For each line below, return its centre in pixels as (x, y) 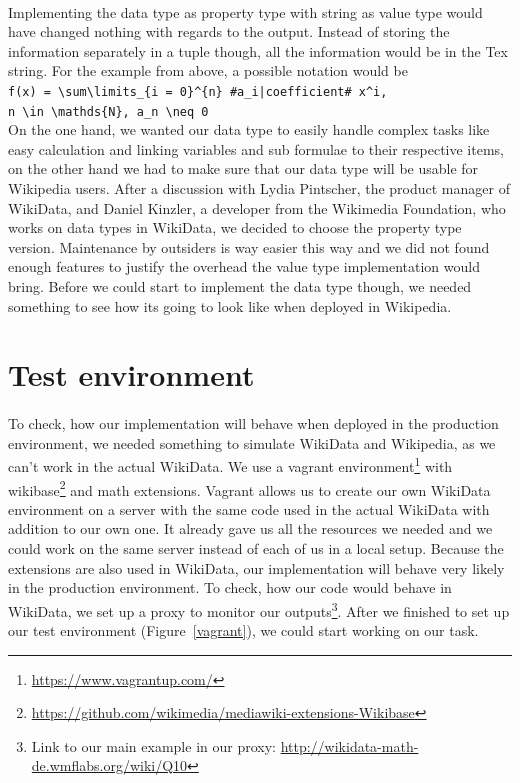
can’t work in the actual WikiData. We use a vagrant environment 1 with (230, 465)
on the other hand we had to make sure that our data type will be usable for (243, 168)
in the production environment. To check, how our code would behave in (230, 587)
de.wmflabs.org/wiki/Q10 (109, 765)
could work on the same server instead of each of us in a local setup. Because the (256, 548)
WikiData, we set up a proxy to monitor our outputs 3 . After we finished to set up (259, 609)
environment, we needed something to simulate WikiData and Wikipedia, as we (252, 442)
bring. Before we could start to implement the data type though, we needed (240, 286)
